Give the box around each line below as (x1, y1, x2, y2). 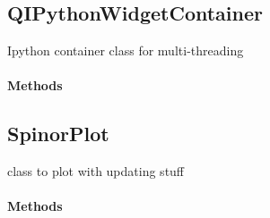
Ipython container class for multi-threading (7, 41, 244, 60)
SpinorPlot (7, 120, 109, 147)
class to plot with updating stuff (7, 162, 185, 180)
